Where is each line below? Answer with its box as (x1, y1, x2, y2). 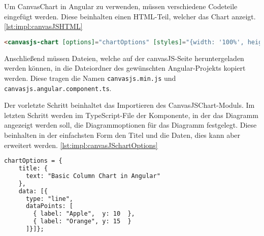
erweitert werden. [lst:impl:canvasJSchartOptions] (4, 139, 158, 150)
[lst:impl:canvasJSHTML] (4, 21, 83, 32)
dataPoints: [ (25, 202, 74, 210)
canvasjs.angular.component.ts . (4, 82, 112, 93)
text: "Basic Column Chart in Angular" (25, 172, 160, 180)
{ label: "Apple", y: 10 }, (33, 210, 135, 218)
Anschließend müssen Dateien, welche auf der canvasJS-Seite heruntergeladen (4, 52, 244, 63)
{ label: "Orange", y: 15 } (33, 218, 131, 225)
